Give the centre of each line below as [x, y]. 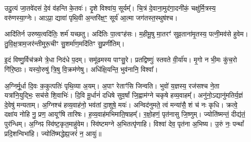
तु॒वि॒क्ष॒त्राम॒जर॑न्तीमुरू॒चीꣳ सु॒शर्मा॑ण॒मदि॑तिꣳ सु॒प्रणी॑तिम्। [65, 43]
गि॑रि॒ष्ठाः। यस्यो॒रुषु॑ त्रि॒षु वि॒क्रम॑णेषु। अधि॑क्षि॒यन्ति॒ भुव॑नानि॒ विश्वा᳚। [81, 69]
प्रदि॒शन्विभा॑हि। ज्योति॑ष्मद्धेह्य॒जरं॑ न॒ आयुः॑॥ [53, 133]
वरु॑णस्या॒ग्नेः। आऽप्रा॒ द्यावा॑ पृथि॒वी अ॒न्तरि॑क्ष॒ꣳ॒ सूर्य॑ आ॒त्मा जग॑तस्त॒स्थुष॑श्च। [91, 17]
